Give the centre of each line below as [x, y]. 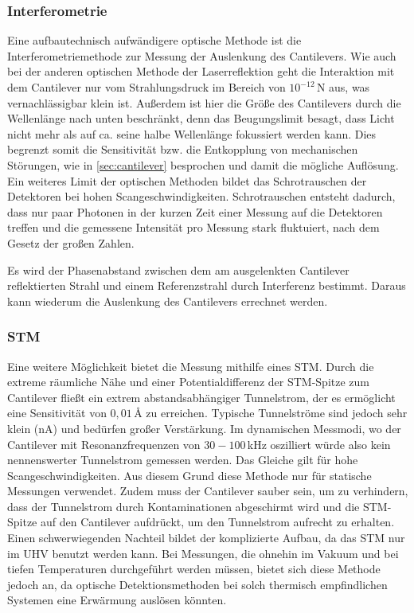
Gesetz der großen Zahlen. [71, 242]
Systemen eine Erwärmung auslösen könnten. [117, 600]
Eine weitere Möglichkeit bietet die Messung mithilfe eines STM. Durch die [191, 366]
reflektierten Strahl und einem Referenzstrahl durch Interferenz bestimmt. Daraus [207, 285]
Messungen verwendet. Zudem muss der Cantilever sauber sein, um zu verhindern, [208, 491]
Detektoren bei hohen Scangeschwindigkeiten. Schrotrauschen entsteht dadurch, [201, 196]
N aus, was [343, 87]
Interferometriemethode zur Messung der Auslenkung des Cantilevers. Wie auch [202, 55]
